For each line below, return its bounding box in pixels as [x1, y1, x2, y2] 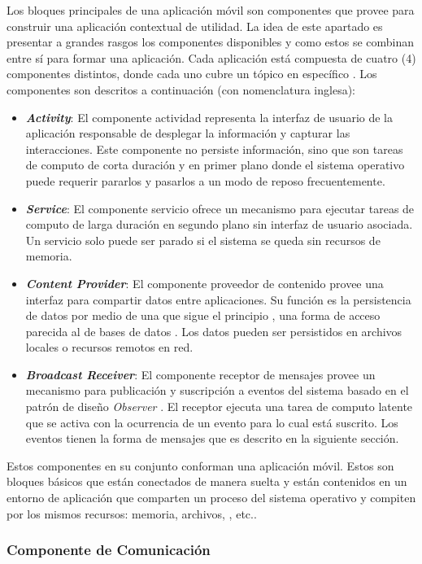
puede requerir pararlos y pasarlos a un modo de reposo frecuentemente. [25, 172, 385, 189]
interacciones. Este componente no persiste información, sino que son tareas [25, 140, 403, 157]
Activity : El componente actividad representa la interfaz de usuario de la [25, 108, 394, 125]
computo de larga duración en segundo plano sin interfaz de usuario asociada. [25, 216, 413, 233]
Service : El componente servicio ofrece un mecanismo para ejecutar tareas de [25, 199, 415, 216]
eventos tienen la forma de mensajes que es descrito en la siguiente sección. [25, 430, 399, 447]
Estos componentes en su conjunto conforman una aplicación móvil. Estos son [7, 457, 394, 474]
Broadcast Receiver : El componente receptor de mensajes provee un [25, 365, 376, 383]
